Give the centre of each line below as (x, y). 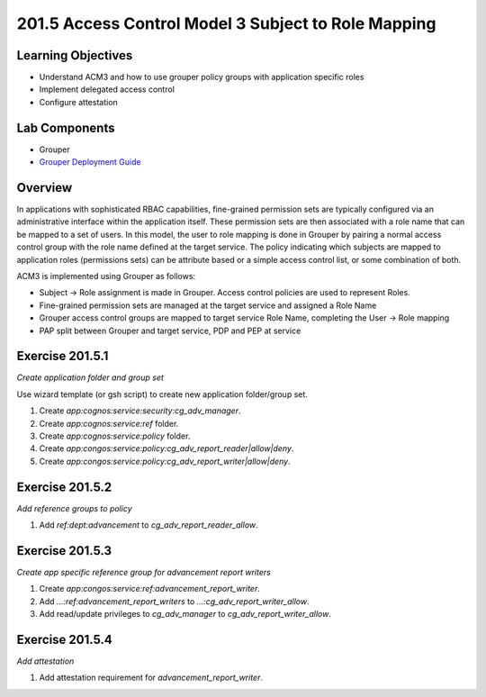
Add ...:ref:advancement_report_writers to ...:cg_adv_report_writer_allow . (174, 601)
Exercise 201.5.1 (63, 356)
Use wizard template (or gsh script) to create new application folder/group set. (162, 394)
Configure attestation (79, 102)
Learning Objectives (75, 55)
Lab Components (66, 127)
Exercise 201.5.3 (64, 551)
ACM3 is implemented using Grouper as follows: (106, 276)
